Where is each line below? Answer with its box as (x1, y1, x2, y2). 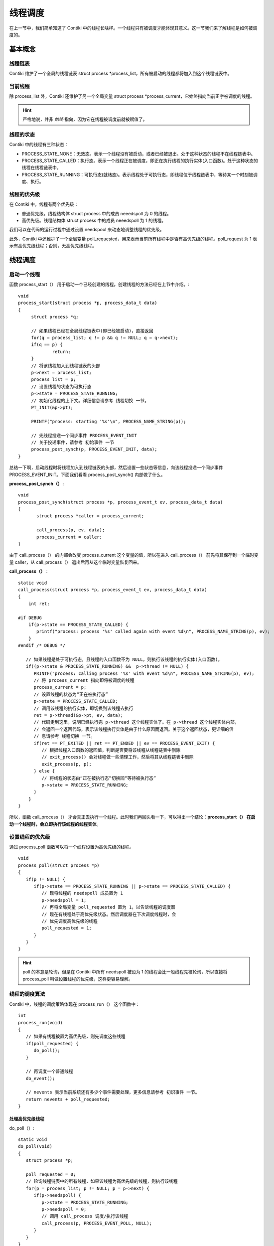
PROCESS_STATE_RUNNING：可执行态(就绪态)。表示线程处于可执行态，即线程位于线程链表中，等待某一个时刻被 (21, 171, 254, 177)
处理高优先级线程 (9, 1116, 44, 1122)
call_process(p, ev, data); (36, 527, 105, 533)
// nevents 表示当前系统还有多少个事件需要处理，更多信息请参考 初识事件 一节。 (25, 1090, 200, 1095)
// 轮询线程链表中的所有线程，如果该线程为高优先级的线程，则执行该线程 (25, 1179, 178, 1184)
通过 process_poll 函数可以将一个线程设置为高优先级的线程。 (9, 844, 134, 850)
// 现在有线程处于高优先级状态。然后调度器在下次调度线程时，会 (41, 911, 176, 917)
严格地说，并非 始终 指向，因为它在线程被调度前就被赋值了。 (22, 116, 147, 122)
